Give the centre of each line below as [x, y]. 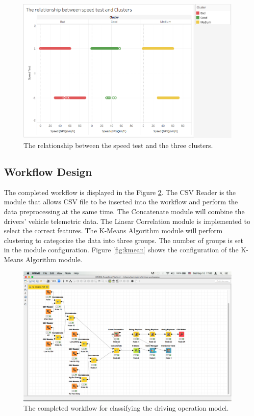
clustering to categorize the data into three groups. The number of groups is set [124, 240]
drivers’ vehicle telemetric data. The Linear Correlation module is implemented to [127, 221]
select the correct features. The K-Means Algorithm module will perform [113, 231]
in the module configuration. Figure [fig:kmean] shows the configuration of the [121, 250]
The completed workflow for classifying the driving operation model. [126, 408]
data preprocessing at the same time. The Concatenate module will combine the [124, 211]
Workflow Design [48, 172]
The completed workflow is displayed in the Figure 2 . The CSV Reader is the [120, 192]
